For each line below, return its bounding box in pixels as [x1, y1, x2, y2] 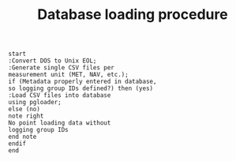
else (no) [8, 105, 41, 114]
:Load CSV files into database [8, 92, 111, 99]
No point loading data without [8, 119, 111, 127]
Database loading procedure [37, 6, 228, 24]
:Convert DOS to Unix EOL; [8, 57, 97, 65]
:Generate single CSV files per [8, 64, 114, 72]
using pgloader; [8, 99, 62, 107]
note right [8, 112, 44, 120]
